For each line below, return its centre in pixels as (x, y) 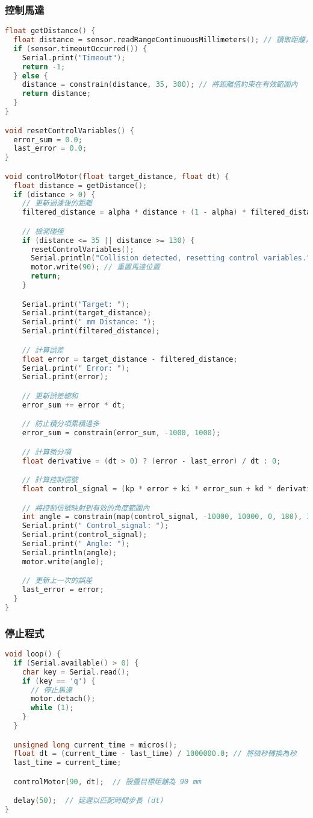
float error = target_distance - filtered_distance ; (130, 359)
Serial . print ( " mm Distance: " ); (89, 322)
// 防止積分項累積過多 (61, 424)
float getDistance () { (50, 31)
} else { (31, 76)
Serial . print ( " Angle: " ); (76, 544)
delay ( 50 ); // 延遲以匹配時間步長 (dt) (89, 801)
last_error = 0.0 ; (50, 149)
